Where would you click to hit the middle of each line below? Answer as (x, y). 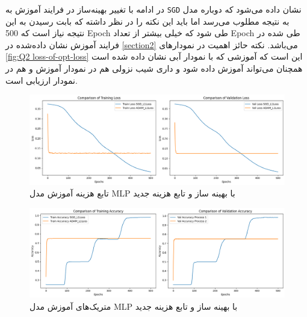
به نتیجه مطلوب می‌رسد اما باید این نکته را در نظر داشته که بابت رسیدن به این (147, 21)
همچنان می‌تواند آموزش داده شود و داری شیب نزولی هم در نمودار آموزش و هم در (154, 68)
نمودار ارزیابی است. (42, 80)
